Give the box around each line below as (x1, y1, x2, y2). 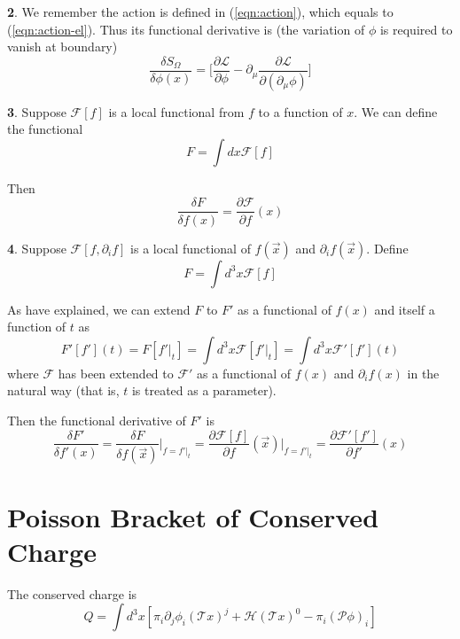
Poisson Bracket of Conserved (7, 498, 379, 534)
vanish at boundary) (7, 37, 118, 56)
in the (407, 363, 440, 382)
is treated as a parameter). (131, 381, 277, 400)
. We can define (354, 102, 438, 121)
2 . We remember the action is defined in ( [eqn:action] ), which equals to (7, 3, 394, 20)
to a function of (258, 102, 343, 121)
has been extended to (58, 363, 174, 382)
